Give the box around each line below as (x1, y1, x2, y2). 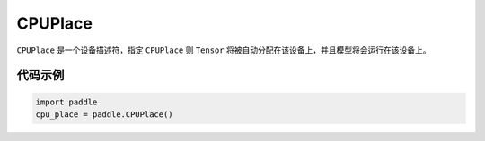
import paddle (35, 96, 98, 107)
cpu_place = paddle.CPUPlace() (35, 109, 174, 120)
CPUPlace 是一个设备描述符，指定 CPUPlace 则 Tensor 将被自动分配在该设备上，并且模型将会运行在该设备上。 (16, 45, 431, 55)
